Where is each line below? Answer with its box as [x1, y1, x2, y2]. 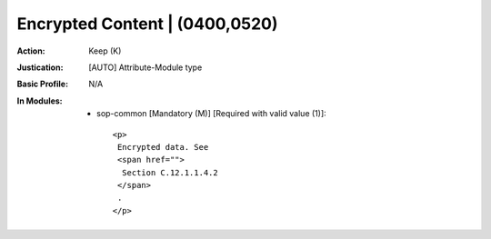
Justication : [16, 62, 64, 73]
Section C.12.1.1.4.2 [121, 167, 218, 177]
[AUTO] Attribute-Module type [88, 62, 203, 73]
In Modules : [16, 95, 63, 106]
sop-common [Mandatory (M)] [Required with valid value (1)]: [96, 108, 326, 119]
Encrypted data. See [116, 142, 209, 152]
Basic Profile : [16, 78, 68, 90]
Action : [16, 45, 45, 56]
